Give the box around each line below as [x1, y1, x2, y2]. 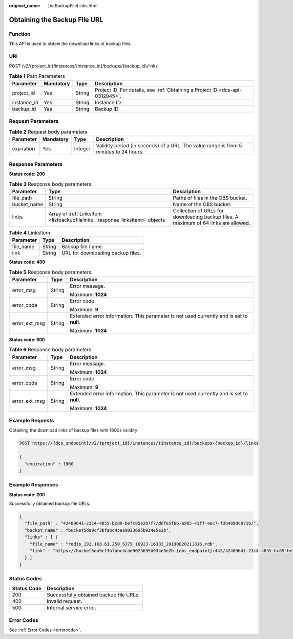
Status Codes [9, 575, 42, 582]
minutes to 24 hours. [96, 148, 144, 155]
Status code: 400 [9, 259, 45, 265]
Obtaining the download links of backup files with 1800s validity [9, 427, 138, 433]
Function [9, 30, 31, 37]
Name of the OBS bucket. [173, 201, 231, 207]
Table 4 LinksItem [9, 229, 51, 236]
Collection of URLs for [173, 207, 224, 214]
